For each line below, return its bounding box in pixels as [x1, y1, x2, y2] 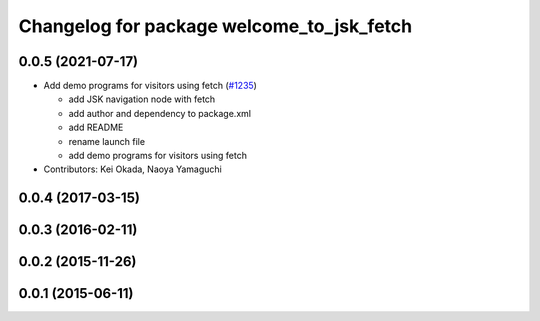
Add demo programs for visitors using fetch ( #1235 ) [43, 80, 257, 92]
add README [68, 121, 124, 134]
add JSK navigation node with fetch [68, 93, 216, 105]
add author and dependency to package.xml [68, 107, 252, 119]
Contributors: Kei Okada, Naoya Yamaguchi [43, 163, 222, 175]
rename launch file [68, 135, 145, 147]
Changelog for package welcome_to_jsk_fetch [18, 15, 413, 37]
